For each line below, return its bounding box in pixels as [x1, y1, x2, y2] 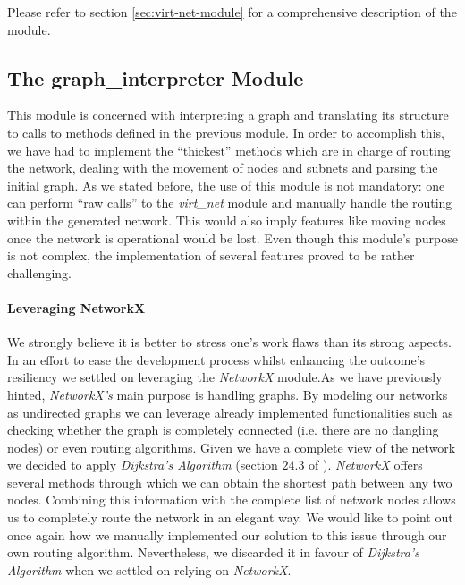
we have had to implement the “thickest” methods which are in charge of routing [7, 140, 451, 159]
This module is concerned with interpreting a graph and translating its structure [7, 106, 449, 124]
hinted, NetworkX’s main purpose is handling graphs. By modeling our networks [7, 385, 448, 403]
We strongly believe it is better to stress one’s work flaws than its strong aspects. [7, 333, 452, 352]
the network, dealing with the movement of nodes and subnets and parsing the [7, 158, 438, 177]
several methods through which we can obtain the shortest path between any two [7, 472, 452, 491]
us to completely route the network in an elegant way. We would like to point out [7, 508, 453, 527]
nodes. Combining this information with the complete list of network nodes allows [7, 490, 456, 509]
